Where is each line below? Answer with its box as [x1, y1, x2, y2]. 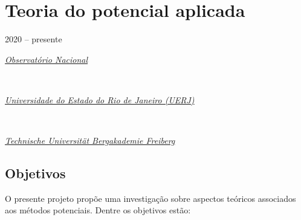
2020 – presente [5, 33, 62, 45]
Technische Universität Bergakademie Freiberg [5, 134, 175, 147]
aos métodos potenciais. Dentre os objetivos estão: [5, 204, 191, 216]
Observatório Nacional [5, 53, 88, 65]
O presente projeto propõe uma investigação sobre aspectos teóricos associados [5, 192, 296, 204]
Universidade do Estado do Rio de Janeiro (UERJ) [5, 93, 195, 106]
